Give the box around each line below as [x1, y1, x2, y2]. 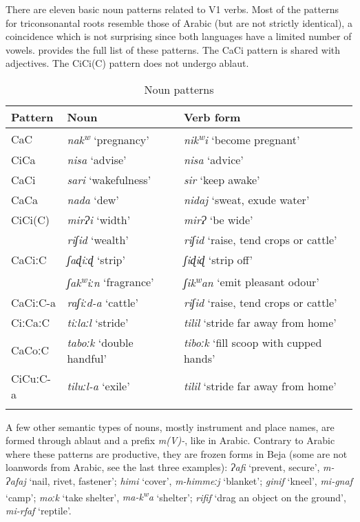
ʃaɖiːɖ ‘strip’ [67, 252, 125, 268]
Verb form [183, 108, 241, 125]
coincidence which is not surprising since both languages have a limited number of [6, 29, 352, 43]
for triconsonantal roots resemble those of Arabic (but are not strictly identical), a [6, 15, 352, 30]
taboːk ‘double [67, 334, 134, 350]
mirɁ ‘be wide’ [183, 212, 253, 228]
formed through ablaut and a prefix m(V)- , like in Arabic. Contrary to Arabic [6, 433, 335, 448]
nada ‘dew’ [67, 192, 119, 208]
